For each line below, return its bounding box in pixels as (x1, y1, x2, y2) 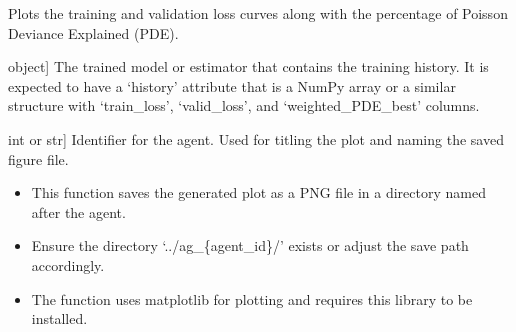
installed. (31, 308, 88, 329)
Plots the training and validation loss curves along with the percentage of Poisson (8, 3, 508, 23)
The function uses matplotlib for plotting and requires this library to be (31, 288, 473, 309)
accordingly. (31, 254, 105, 275)
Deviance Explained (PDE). (8, 22, 179, 43)
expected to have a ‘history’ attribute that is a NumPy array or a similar (8, 75, 456, 96)
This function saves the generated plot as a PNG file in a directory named (31, 182, 486, 203)
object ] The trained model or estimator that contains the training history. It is (8, 56, 489, 77)
